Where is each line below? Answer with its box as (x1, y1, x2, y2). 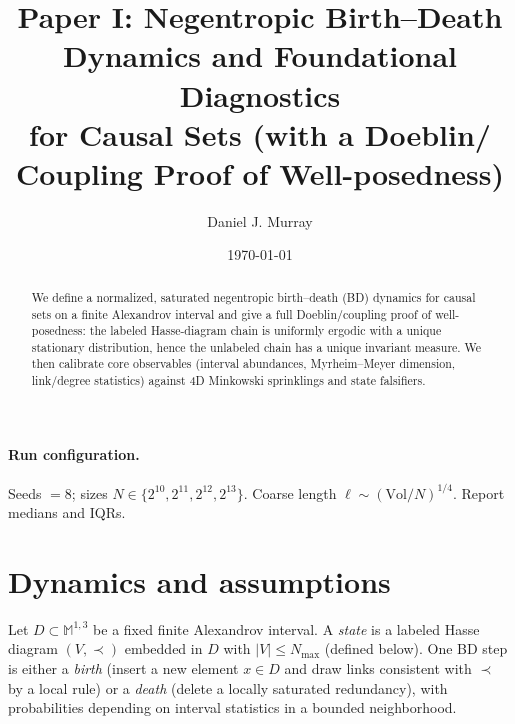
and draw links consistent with (284, 658, 472, 678)
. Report (452, 482, 505, 503)
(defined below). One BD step (324, 638, 508, 659)
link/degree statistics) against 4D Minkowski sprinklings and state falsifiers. (31, 372, 426, 389)
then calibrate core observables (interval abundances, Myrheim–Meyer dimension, (31, 355, 456, 372)
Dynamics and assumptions (8, 560, 391, 601)
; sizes (71, 482, 108, 503)
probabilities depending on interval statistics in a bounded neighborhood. (8, 697, 457, 718)
